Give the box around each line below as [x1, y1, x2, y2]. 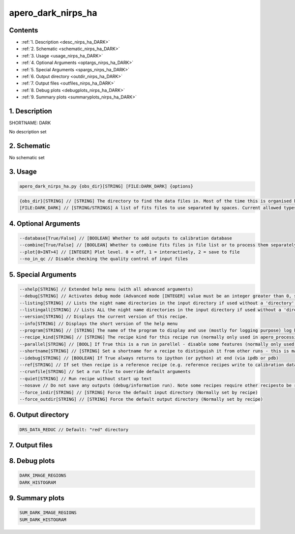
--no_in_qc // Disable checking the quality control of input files [19, 256, 188, 262]
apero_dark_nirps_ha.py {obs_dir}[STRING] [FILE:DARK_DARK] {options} [19, 183, 194, 189]
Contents [9, 26, 38, 34]
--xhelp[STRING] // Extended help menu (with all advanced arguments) [19, 286, 194, 292]
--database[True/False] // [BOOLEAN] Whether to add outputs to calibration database [19, 235, 232, 241]
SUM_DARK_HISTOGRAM [19, 517, 66, 522]
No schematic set [9, 155, 45, 161]
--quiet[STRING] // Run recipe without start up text [19, 376, 152, 381]
